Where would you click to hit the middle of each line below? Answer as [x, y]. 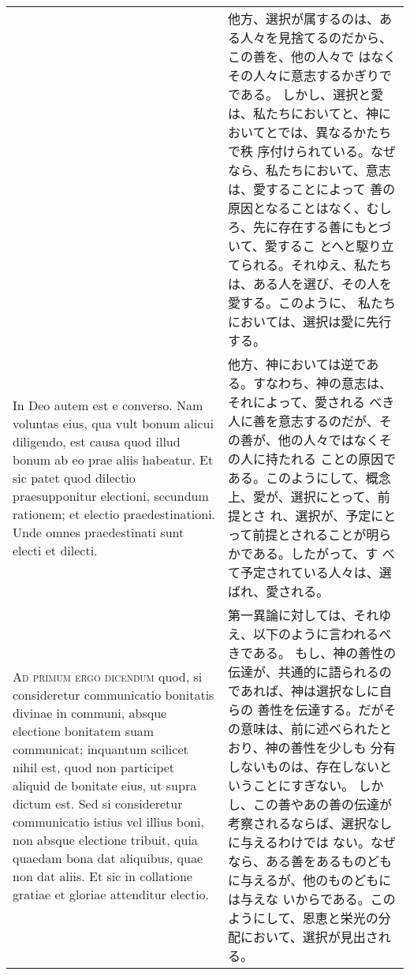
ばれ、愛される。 [279, 591]
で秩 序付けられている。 [299, 151]
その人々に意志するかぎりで [310, 75]
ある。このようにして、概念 [309, 478]
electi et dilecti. [55, 550]
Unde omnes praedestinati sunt [99, 532]
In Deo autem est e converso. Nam [108, 405]
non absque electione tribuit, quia [105, 839]
